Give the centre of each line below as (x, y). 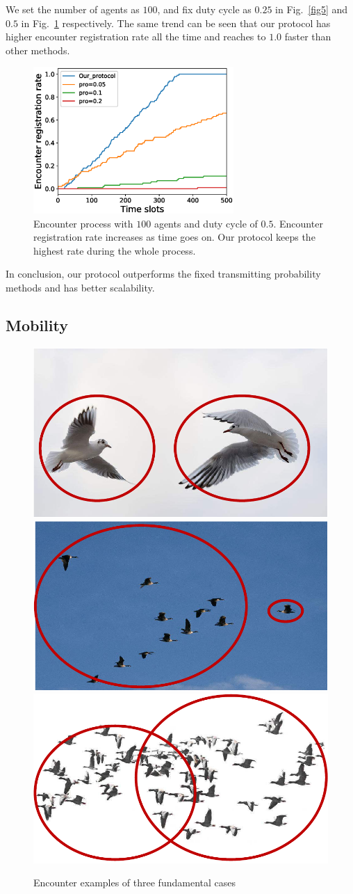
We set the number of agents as (73, 9)
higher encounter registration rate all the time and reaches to (136, 37)
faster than (308, 37)
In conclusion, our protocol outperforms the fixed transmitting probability (163, 274)
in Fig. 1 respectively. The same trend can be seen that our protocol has (176, 23)
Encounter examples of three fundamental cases (134, 883)
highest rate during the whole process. (115, 250)
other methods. (38, 50)
